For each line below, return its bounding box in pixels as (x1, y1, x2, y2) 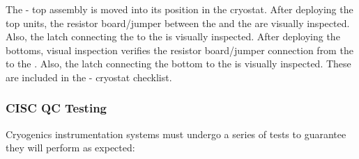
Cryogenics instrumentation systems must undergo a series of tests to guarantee (6, 126, 346, 141)
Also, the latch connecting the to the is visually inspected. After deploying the (6, 29, 340, 44)
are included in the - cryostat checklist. (6, 69, 172, 84)
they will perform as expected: (6, 140, 135, 155)
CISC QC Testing (6, 99, 107, 117)
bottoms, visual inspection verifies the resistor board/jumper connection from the (6, 42, 353, 57)
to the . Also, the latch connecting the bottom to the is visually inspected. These (6, 56, 351, 71)
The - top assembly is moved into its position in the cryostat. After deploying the (6, 2, 353, 16)
